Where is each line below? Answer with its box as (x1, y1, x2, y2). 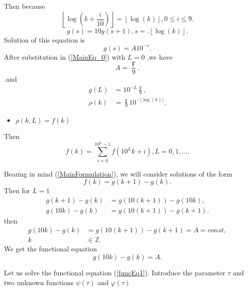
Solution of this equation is (4, 34, 85, 45)
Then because (4, 1, 45, 11)
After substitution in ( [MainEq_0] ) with (4, 51, 125, 62)
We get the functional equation (4, 244, 97, 254)
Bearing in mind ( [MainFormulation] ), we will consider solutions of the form (4, 168, 232, 179)
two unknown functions (4, 277, 74, 287)
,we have (147, 51, 173, 62)
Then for (4, 185, 30, 196)
